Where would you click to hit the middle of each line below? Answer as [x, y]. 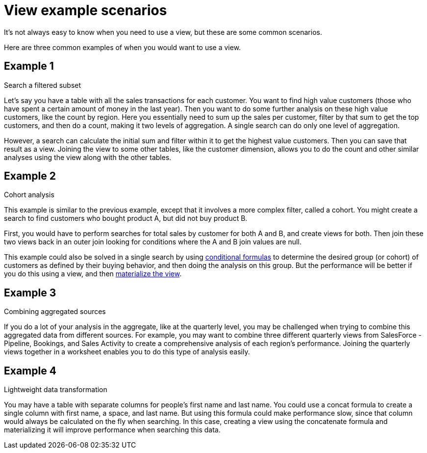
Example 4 [30, 371]
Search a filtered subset [43, 85]
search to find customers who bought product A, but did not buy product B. [126, 218]
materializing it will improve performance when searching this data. [112, 430]
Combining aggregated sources [55, 312]
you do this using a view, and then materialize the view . [93, 274]
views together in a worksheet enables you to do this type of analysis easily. [127, 352]
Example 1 [29, 66]
